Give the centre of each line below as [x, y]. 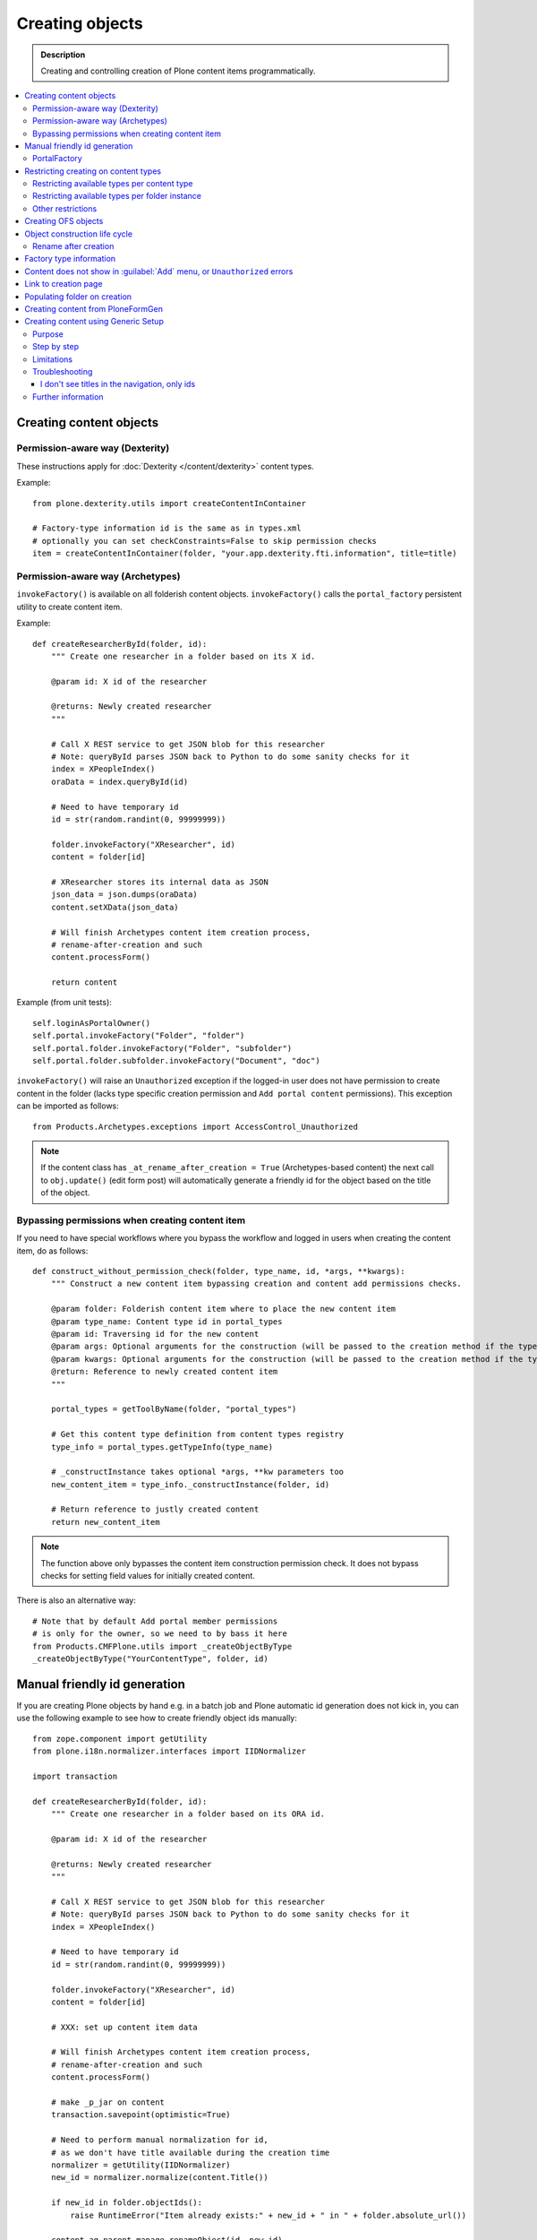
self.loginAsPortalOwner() [92, 1023]
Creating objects [80, 23]
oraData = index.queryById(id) [119, 781]
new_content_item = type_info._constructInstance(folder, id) [190, 1484]
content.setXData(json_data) [115, 907]
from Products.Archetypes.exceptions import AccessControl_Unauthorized [195, 1126]
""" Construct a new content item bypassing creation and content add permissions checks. [256, 1284]
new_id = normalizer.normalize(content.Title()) [159, 2178]
